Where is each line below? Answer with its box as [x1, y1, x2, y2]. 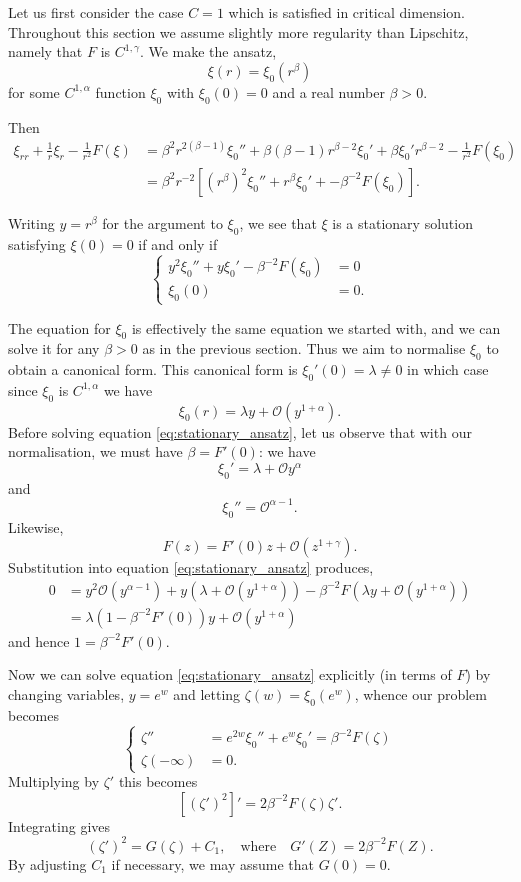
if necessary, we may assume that [111, 853, 315, 874]
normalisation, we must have [8, 441, 183, 462]
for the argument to [102, 212, 223, 233]
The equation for [8, 317, 111, 338]
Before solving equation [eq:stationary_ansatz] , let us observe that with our [8, 421, 472, 442]
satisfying [8, 233, 66, 254]
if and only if [138, 233, 218, 254]
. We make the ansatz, [139, 41, 277, 62]
